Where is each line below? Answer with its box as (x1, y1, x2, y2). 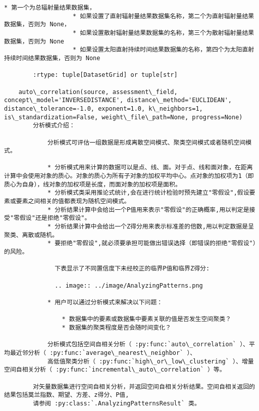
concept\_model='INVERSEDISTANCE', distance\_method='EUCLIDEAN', (4, 97, 232, 104)
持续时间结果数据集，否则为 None (4, 54, 100, 62)
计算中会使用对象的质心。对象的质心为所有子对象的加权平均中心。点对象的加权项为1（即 (4, 172, 254, 180)
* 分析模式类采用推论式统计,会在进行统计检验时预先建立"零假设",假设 (47, 189, 249, 197)
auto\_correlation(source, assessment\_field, (18, 88, 178, 96)
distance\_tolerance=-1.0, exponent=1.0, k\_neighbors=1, (4, 105, 203, 112)
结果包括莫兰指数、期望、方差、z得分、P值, (4, 391, 129, 399)
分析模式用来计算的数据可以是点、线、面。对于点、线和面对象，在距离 (55, 164, 253, 171)
